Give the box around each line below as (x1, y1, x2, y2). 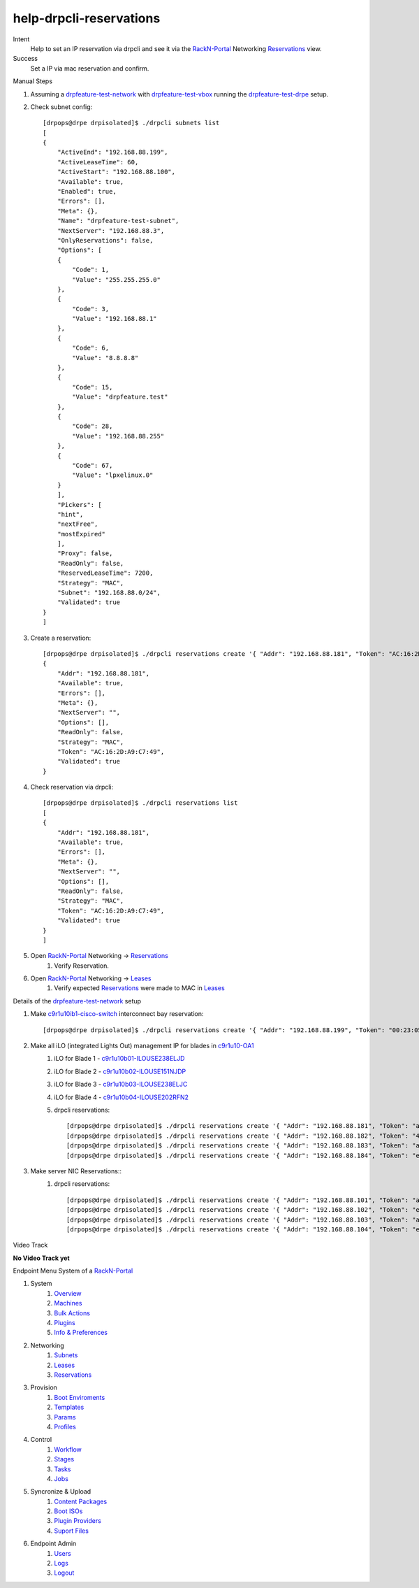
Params (54, 1412, 76, 1421)
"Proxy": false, (57, 550, 113, 557)
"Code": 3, (72, 305, 110, 313)
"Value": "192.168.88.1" (72, 315, 157, 323)
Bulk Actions (54, 1308, 91, 1317)
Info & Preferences (54, 1329, 108, 1337)
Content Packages (54, 1497, 108, 1505)
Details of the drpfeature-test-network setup (13, 996, 142, 1005)
